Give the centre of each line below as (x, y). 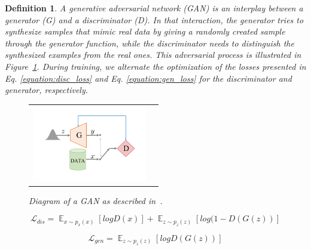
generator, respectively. (47, 90)
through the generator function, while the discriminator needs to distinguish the (150, 43)
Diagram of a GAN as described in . (96, 200)
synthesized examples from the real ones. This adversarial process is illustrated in (153, 55)
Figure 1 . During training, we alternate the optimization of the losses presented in (155, 66)
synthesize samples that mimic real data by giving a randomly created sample (145, 31)
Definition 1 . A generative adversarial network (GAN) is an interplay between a (154, 8)
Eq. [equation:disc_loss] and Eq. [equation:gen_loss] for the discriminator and (148, 78)
